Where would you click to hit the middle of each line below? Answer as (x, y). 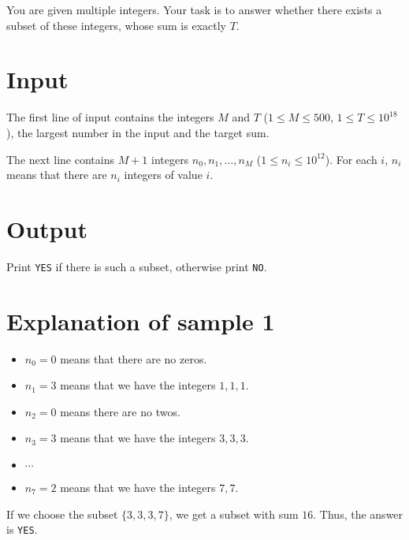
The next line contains (60, 159)
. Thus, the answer (358, 514)
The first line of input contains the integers (110, 117)
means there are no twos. (120, 411)
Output (47, 228)
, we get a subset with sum (234, 514)
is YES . (22, 529)
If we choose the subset (62, 514)
